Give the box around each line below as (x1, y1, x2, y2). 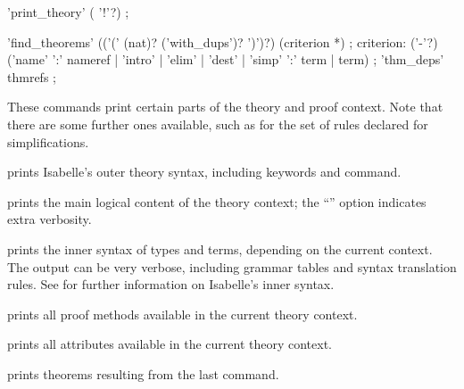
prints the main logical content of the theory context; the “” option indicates (7, 192, 427, 211)
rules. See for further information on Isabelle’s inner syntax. (7, 275, 335, 294)
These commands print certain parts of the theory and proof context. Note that (7, 97, 443, 116)
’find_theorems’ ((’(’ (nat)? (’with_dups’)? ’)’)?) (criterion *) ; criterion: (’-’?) (7, 32, 438, 51)
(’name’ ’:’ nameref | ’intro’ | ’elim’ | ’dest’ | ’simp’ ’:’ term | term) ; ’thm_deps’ (7, 50, 444, 69)
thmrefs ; (7, 67, 56, 86)
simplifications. (7, 132, 89, 151)
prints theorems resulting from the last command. (7, 364, 279, 383)
